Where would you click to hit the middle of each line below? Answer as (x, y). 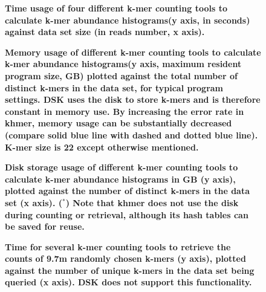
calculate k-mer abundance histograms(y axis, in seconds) (128, 20)
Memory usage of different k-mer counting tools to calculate (133, 52)
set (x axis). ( (34, 202)
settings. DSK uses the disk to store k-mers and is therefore (133, 99)
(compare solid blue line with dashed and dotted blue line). (131, 135)
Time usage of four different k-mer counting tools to (116, 8)
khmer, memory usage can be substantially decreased (118, 123)
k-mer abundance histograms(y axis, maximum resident (123, 64)
